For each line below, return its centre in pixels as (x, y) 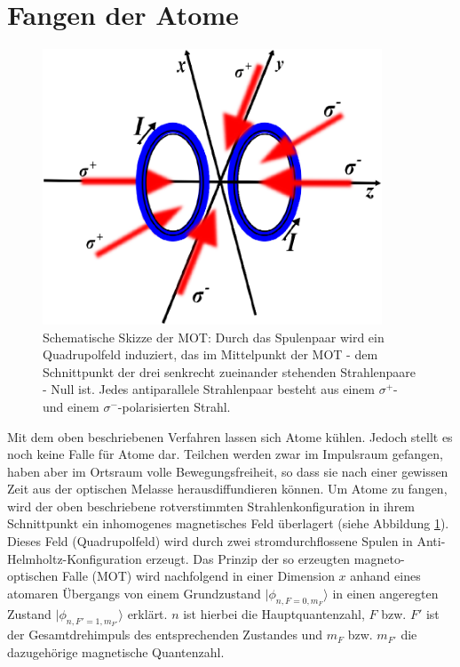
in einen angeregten (385, 593)
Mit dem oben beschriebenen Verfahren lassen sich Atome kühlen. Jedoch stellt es (230, 436)
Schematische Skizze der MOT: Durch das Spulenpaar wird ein (214, 337)
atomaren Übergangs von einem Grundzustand (134, 593)
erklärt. (147, 614)
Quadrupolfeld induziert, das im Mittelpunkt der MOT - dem (210, 354)
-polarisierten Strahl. (174, 406)
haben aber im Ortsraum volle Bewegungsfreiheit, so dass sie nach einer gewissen (228, 471)
